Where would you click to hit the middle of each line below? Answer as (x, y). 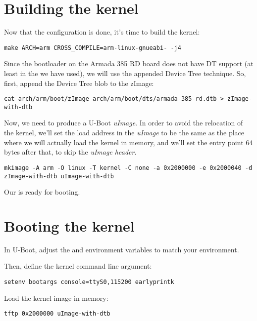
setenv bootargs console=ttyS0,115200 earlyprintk (89, 282)
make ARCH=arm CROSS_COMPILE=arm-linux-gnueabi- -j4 (93, 48)
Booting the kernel (69, 225)
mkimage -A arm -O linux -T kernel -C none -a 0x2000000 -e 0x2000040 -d (128, 168)
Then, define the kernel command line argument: (78, 266)
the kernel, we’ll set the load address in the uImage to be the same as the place (124, 133)
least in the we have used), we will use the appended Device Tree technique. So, (125, 73)
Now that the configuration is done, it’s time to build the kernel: (102, 32)
